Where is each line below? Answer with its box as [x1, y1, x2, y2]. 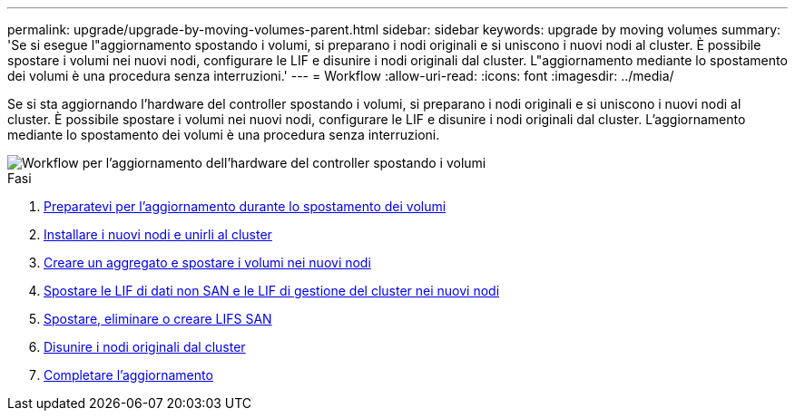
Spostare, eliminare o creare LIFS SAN [44, 311, 272, 326]
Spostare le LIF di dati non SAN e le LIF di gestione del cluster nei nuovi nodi [44, 283, 500, 298]
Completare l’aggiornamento [44, 367, 213, 383]
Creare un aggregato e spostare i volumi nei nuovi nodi [44, 255, 371, 270]
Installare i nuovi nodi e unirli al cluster [44, 227, 272, 242]
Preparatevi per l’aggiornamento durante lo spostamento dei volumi [44, 199, 447, 214]
